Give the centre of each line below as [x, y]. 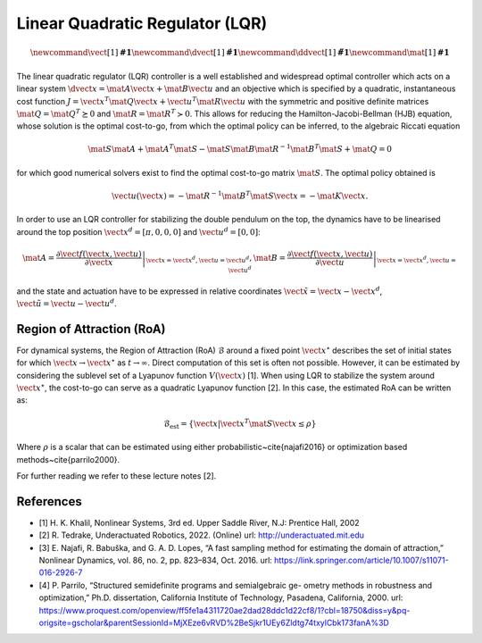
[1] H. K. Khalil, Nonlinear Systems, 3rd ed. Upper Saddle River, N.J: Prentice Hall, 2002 [199, 522]
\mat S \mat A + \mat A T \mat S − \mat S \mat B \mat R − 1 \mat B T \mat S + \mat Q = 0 [240, 149]
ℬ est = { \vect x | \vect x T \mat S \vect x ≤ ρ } [240, 423]
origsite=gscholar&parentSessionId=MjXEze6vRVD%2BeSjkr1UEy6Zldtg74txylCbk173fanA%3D [214, 622]
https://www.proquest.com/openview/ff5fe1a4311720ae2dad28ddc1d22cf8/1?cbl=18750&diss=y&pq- [224, 610]
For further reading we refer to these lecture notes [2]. [116, 476]
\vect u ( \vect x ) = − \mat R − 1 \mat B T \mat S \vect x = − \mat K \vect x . [240, 195]
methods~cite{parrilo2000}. [68, 459]
